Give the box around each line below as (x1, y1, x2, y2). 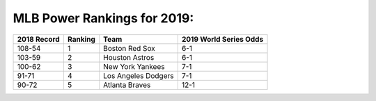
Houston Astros (103, 52, 155, 62)
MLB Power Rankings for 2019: (13, 10, 194, 26)
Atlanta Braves (103, 80, 151, 90)
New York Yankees (103, 61, 165, 71)
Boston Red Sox (103, 43, 156, 53)
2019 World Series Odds (181, 34, 264, 44)
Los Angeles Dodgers (103, 70, 174, 80)
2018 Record (17, 34, 60, 44)
